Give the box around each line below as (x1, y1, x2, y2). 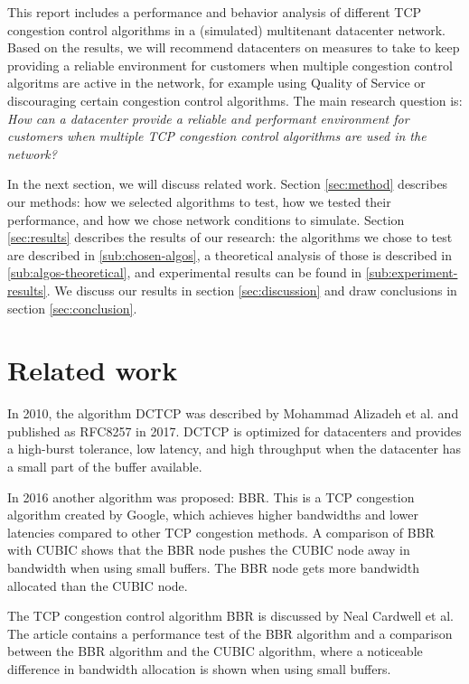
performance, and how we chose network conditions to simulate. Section (7, 210, 405, 229)
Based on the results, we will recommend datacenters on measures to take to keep (7, 38, 460, 57)
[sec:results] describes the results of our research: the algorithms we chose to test (7, 228, 453, 247)
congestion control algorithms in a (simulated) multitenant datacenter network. (7, 20, 446, 39)
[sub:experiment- (365, 263, 458, 282)
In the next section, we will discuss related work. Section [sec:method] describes (7, 174, 448, 193)
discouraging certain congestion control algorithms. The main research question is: (7, 90, 463, 109)
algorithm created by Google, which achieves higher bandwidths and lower (7, 505, 419, 524)
